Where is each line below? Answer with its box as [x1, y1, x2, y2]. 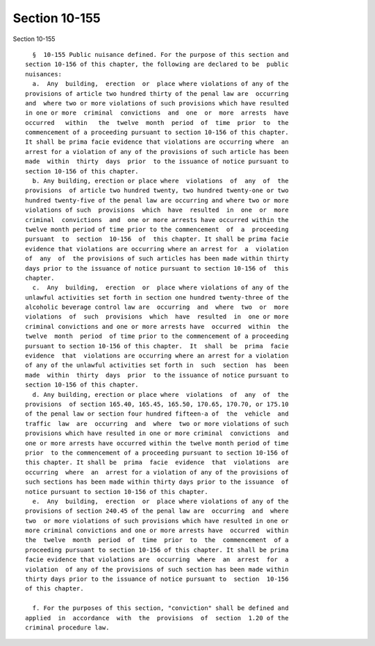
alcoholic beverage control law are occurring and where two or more [25, 303, 289, 312]
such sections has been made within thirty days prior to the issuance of [25, 478, 289, 486]
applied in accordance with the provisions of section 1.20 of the [25, 614, 289, 622]
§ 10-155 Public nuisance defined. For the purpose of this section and [32, 51, 289, 58]
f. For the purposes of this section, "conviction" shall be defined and [32, 604, 289, 612]
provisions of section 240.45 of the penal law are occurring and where [25, 507, 289, 515]
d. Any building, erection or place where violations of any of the [32, 391, 289, 398]
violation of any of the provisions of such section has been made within [25, 566, 289, 573]
